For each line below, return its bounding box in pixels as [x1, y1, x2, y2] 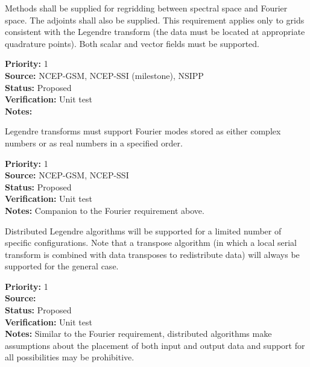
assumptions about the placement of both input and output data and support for [5, 339, 305, 351]
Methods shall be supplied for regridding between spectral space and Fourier [5, 2, 288, 14]
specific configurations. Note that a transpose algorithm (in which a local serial [5, 236, 297, 249]
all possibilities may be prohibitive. [5, 351, 134, 363]
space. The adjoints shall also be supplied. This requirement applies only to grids [5, 13, 305, 26]
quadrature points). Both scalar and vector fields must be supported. [5, 37, 259, 49]
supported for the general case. [5, 260, 119, 272]
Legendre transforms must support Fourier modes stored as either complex [5, 125, 281, 137]
